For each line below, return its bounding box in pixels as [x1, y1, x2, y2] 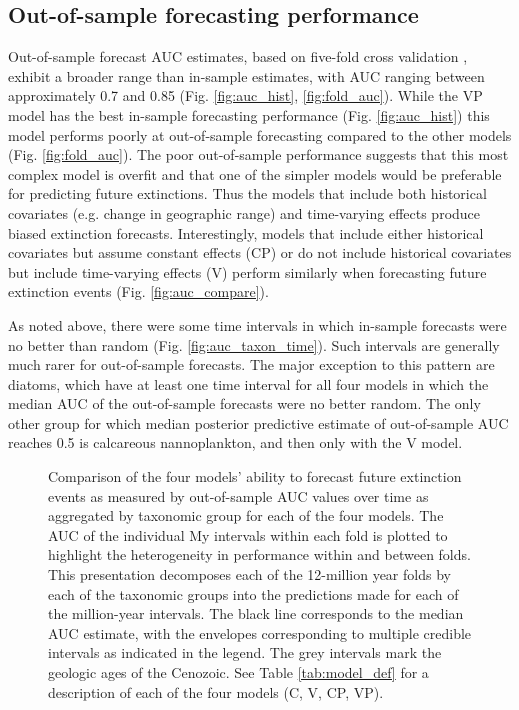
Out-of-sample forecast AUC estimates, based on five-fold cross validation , [8, 46, 468, 67]
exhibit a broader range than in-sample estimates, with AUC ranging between [8, 65, 485, 86]
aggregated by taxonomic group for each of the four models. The [48, 505, 444, 526]
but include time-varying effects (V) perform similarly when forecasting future [8, 261, 487, 282]
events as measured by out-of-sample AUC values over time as [48, 485, 429, 506]
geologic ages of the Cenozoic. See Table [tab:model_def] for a [48, 662, 429, 683]
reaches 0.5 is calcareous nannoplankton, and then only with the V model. [8, 432, 463, 453]
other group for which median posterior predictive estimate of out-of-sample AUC [8, 412, 509, 433]
